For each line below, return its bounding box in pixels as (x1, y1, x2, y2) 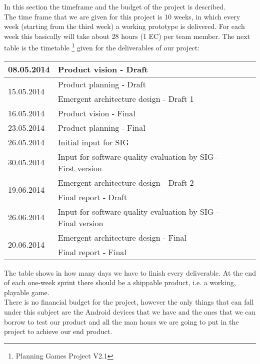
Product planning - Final (57, 121, 145, 133)
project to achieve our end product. (4, 326, 112, 337)
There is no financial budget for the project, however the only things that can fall (4, 297, 254, 307)
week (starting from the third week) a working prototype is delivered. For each (4, 21, 245, 31)
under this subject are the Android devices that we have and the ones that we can (4, 307, 256, 317)
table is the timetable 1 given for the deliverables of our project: (4, 41, 200, 53)
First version (57, 162, 102, 174)
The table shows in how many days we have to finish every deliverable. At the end (4, 267, 256, 278)
